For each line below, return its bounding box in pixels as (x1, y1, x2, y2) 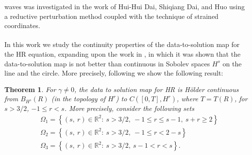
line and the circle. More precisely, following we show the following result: (4, 68, 223, 78)
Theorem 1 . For (4, 84, 56, 94)
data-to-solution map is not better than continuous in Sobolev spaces (4, 58, 210, 68)
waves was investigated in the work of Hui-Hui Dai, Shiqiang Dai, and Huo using (4, 1, 245, 11)
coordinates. (4, 20, 40, 31)
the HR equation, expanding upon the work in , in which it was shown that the (4, 48, 241, 59)
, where (177, 93, 198, 104)
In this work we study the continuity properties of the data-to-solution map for (4, 39, 240, 49)
